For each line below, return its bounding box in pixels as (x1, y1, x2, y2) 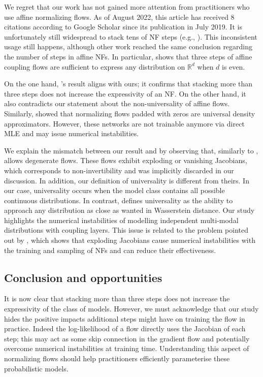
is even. (222, 61, 245, 72)
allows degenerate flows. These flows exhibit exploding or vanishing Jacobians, (4, 155, 247, 166)
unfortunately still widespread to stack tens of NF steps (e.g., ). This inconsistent (4, 31, 257, 42)
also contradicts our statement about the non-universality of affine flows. (4, 98, 230, 109)
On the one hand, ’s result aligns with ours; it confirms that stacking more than (4, 78, 253, 89)
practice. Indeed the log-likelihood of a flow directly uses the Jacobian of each (4, 323, 246, 334)
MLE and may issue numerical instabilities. (4, 128, 139, 139)
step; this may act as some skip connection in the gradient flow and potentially (4, 333, 250, 343)
